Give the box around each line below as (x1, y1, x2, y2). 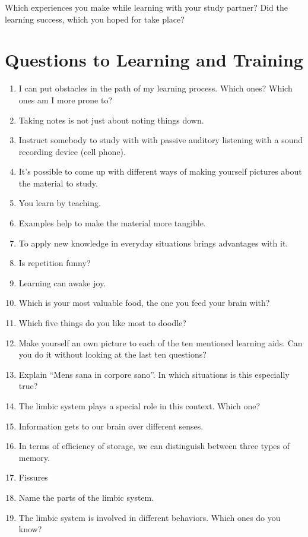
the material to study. (18, 176, 98, 189)
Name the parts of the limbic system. (18, 491, 154, 503)
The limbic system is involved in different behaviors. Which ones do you (18, 511, 281, 523)
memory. (18, 451, 50, 463)
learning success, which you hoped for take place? (5, 12, 185, 25)
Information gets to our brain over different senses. (18, 419, 204, 432)
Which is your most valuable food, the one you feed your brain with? (18, 296, 270, 309)
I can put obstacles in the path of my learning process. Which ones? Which (18, 82, 293, 94)
